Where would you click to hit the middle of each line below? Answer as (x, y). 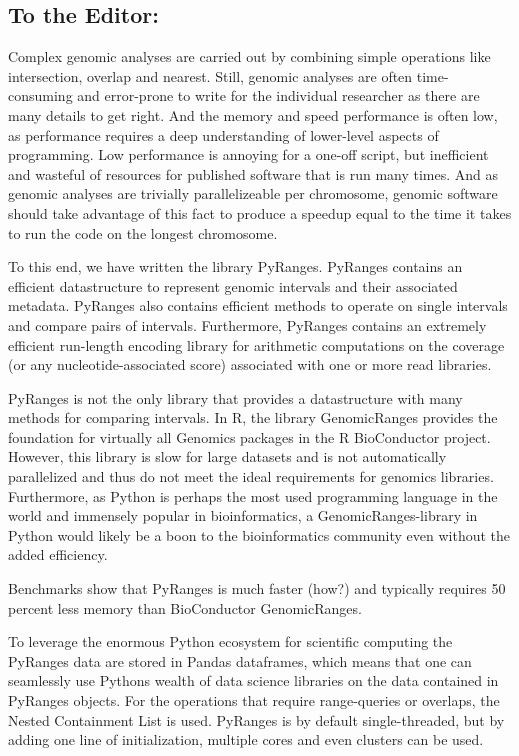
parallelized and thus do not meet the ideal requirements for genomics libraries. (251, 476)
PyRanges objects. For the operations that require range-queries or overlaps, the (254, 700)
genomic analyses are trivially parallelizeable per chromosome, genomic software (253, 193)
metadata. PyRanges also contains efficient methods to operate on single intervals (258, 305)
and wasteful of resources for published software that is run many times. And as (253, 173)
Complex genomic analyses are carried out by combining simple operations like (249, 56)
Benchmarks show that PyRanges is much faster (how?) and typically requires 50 (257, 588)
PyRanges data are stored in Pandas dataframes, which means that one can (240, 660)
